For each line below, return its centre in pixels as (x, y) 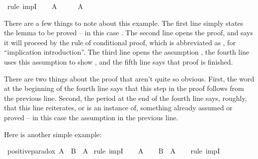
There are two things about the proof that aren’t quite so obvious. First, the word (129, 78)
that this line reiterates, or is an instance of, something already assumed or (118, 108)
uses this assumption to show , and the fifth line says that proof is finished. (119, 61)
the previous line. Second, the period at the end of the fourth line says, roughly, (126, 98)
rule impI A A (45, 6)
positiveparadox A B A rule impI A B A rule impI (114, 151)
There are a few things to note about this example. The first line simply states (124, 23)
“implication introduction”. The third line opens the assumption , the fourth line (127, 52)
